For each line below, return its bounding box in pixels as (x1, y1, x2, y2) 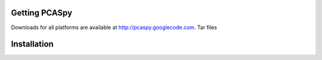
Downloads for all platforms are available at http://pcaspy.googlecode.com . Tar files (11, 24, 217, 31)
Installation (11, 39, 54, 49)
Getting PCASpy (11, 8, 73, 18)
